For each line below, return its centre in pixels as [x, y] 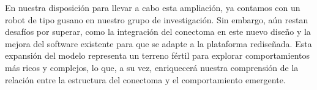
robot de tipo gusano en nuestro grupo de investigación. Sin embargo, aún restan [157, 19]
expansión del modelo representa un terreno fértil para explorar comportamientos [157, 55]
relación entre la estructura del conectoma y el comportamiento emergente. [145, 79]
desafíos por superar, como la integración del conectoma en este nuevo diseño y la [158, 32]
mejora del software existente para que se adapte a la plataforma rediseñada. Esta [158, 43]
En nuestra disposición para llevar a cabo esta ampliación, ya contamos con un [153, 7]
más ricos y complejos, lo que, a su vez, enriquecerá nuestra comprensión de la [152, 67]
